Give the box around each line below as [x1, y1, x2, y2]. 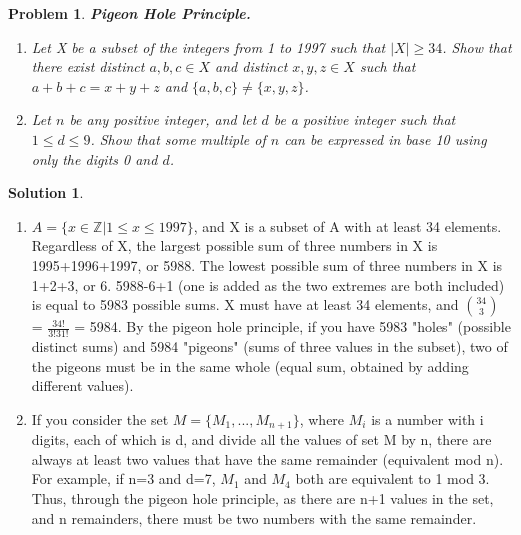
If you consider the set [31, 408, 169, 429]
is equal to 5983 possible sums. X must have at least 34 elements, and [31, 294, 459, 315]
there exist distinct [31, 56, 145, 77]
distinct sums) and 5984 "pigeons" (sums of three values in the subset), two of [31, 335, 508, 356]
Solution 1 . [8, 182, 84, 203]
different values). [31, 375, 134, 396]
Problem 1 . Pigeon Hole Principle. [8, 3, 251, 23]
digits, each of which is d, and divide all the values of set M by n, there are [31, 429, 492, 450]
